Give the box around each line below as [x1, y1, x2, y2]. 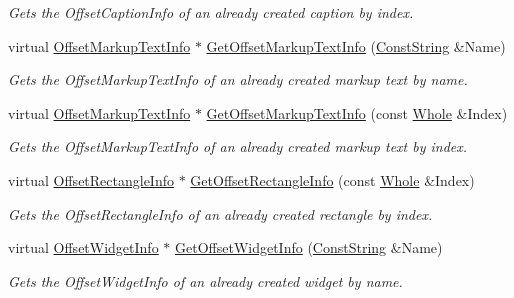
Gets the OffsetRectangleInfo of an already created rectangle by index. [8, 203, 433, 224]
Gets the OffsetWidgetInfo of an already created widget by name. [8, 270, 403, 291]
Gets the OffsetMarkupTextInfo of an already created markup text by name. [8, 69, 468, 90]
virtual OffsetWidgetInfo [8, 237, 159, 258]
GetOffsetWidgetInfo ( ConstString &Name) [175, 237, 443, 258]
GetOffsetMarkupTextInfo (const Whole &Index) [206, 102, 508, 123]
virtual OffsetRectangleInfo [8, 169, 174, 190]
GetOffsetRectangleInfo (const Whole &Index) [190, 169, 475, 190]
